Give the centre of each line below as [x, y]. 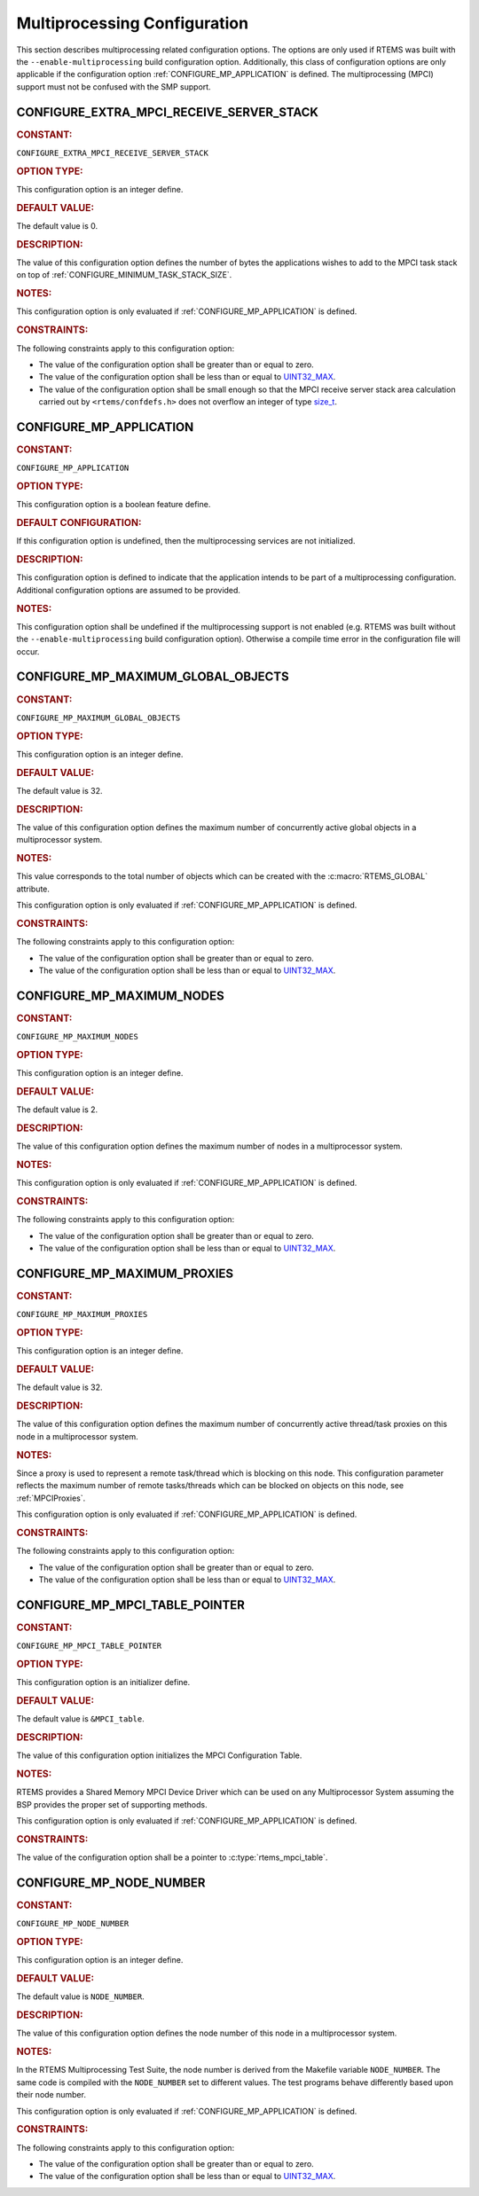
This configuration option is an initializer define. [103, 1682]
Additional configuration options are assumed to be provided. [129, 590]
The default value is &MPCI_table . [81, 1719]
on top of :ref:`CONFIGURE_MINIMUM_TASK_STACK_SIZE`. [124, 275]
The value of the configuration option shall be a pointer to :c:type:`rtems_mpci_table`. [172, 1857]
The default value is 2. [57, 1110]
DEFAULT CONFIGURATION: [79, 523]
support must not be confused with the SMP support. [114, 86]
